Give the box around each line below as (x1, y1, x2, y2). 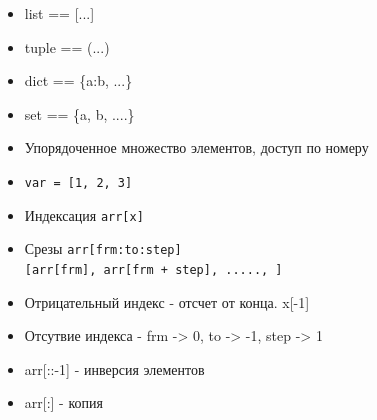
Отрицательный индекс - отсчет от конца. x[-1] (24, 291, 310, 312)
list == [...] (24, 3, 95, 23)
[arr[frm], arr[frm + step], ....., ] (24, 262, 283, 277)
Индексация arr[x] (24, 204, 144, 225)
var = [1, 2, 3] (24, 175, 133, 190)
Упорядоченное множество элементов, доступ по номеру (24, 137, 369, 158)
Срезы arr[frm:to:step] (24, 238, 182, 259)
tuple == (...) (24, 36, 110, 57)
